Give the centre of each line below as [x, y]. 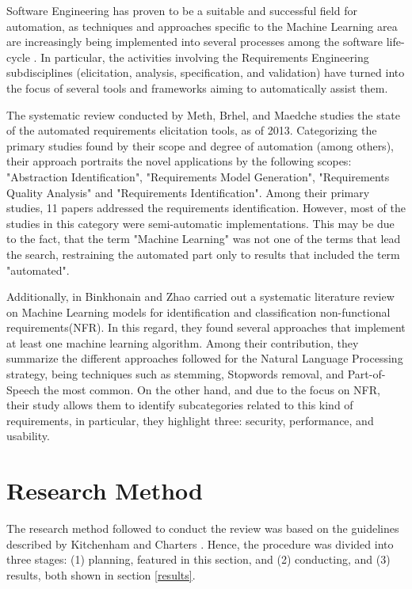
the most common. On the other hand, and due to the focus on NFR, [212, 389]
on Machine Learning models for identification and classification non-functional [198, 312]
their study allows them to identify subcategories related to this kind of [180, 405]
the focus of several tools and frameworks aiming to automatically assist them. [197, 87]
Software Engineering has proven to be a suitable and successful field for [182, 10]
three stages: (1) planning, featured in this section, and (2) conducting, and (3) [198, 559]
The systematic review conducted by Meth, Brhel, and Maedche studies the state [203, 114]
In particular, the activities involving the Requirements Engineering [205, 57]
